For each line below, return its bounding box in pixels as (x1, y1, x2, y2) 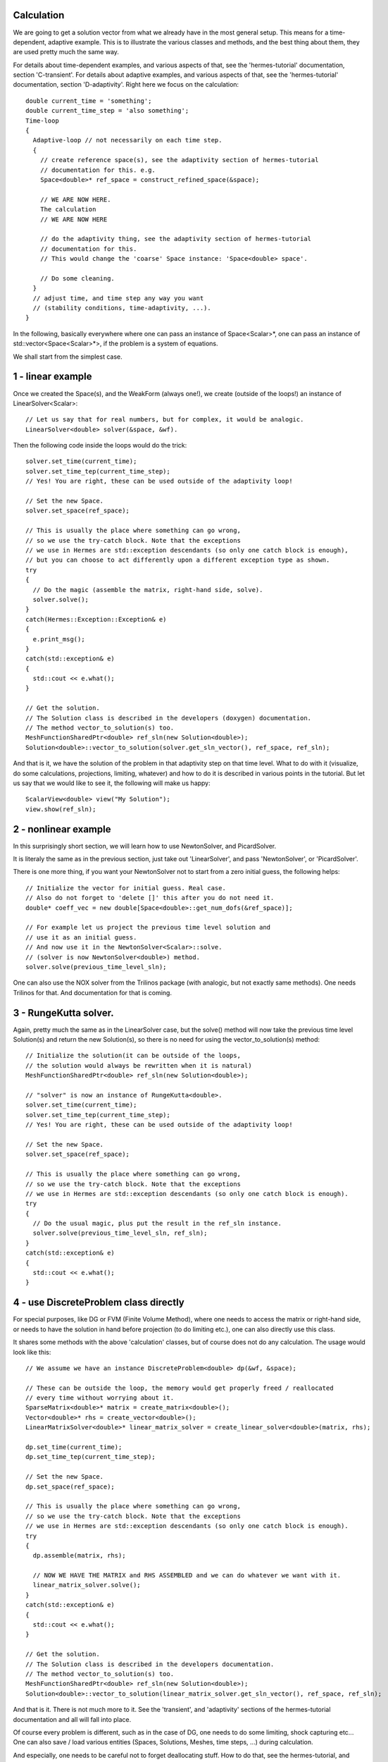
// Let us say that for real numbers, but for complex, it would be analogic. (25, 416, 304, 424)
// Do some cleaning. (39, 274, 115, 282)
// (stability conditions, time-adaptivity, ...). (32, 304, 211, 312)
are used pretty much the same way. (13, 48, 120, 56)
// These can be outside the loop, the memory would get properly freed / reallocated (25, 1384, 334, 1392)
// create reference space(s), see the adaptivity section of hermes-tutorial (39, 156, 319, 164)
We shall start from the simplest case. (13, 352, 123, 361)
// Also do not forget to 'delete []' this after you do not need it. (25, 894, 275, 902)
